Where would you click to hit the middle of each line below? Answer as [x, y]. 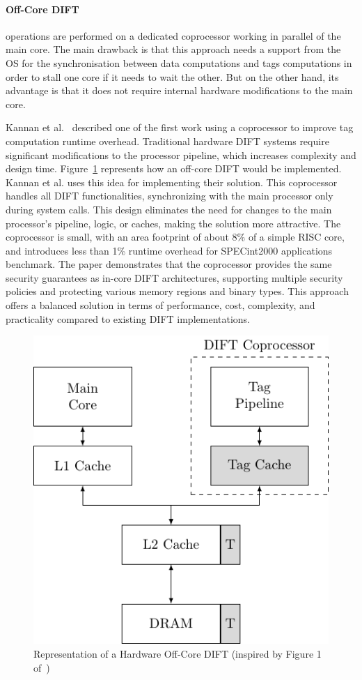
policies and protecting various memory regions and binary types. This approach [177, 291]
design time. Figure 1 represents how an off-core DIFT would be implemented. [174, 168]
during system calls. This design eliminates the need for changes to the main [169, 209]
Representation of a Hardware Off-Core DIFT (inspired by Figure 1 [178, 653]
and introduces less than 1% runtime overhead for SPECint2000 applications [169, 250]
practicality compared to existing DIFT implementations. [128, 318]
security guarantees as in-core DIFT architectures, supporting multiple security [174, 277]
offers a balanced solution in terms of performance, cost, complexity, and [160, 305]
